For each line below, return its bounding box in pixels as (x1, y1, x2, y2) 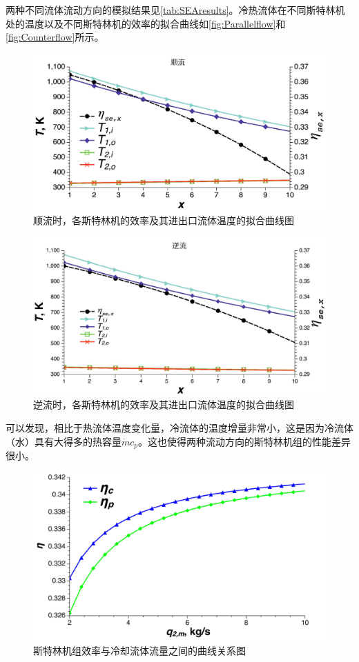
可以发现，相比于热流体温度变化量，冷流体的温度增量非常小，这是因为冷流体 (6, 421, 353, 435)
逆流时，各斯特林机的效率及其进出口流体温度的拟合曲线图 (33, 397, 294, 412)
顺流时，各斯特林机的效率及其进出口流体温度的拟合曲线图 (33, 212, 294, 227)
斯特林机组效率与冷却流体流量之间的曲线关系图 (33, 643, 246, 658)
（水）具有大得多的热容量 (6, 434, 122, 448)
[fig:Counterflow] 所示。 (6, 30, 104, 44)
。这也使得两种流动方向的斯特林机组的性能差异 (138, 434, 351, 448)
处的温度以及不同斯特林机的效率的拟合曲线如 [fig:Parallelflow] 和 (6, 16, 286, 30)
